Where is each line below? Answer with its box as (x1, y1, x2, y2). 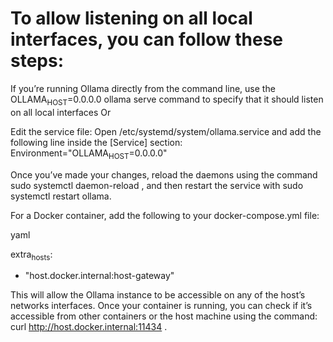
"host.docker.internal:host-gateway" (24, 270, 175, 282)
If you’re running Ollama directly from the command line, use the (10, 82, 276, 94)
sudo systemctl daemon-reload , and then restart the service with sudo (10, 179, 304, 191)
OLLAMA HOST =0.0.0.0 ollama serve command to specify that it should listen (10, 93, 324, 107)
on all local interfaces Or (10, 106, 112, 118)
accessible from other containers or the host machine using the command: (10, 310, 318, 322)
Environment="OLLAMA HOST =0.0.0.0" (10, 147, 168, 161)
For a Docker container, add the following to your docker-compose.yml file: (10, 209, 320, 221)
